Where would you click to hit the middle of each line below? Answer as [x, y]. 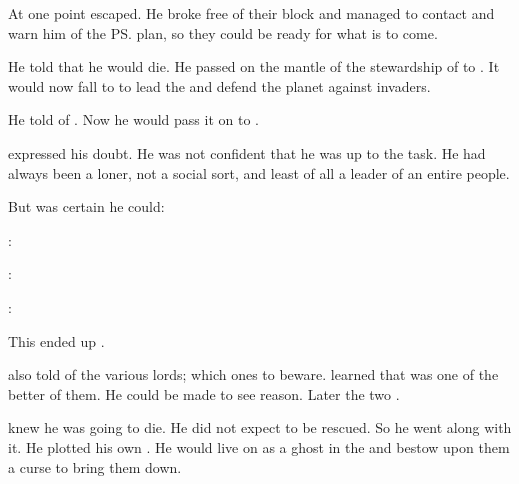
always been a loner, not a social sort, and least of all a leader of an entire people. [259, 172]
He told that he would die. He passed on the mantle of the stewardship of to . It [254, 66]
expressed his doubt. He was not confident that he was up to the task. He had [247, 152]
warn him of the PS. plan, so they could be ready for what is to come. [223, 32]
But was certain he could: [86, 206]
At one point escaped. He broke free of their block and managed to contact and [251, 13]
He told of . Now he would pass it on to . [133, 119]
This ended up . [56, 340]
